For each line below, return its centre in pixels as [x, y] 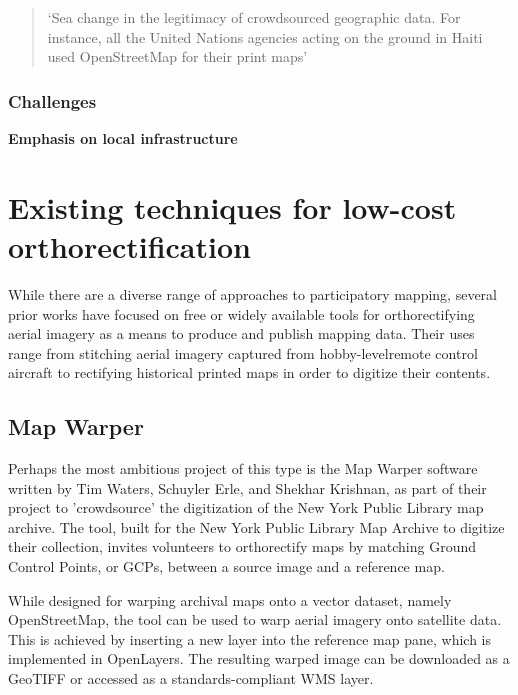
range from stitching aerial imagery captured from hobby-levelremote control [243, 352]
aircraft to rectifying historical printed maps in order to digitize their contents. [249, 372]
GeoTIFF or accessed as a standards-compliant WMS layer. [191, 678]
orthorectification [129, 245]
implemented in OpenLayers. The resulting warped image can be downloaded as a [259, 658]
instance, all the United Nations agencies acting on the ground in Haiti [265, 36]
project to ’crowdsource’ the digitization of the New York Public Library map [246, 507]
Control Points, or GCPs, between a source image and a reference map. [226, 566]
